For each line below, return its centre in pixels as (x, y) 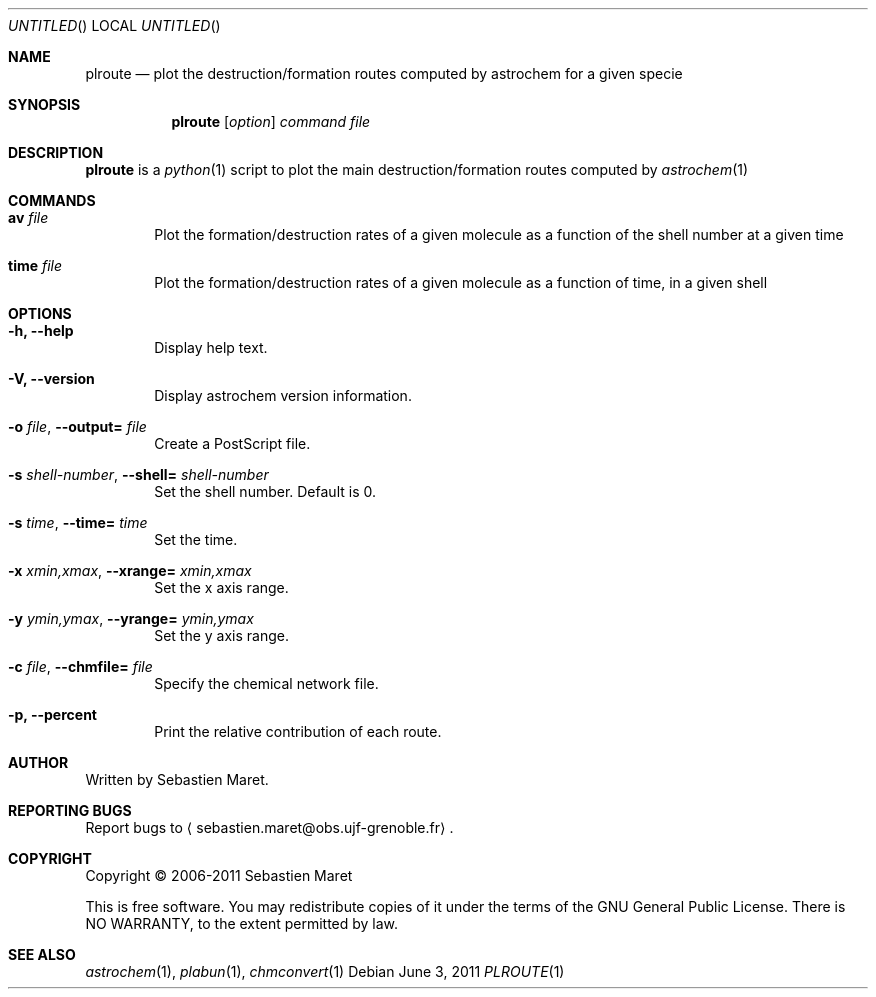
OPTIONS (40, 313)
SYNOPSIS (44, 104)
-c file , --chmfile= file (80, 666)
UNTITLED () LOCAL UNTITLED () (114, 25)
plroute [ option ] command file (271, 121)
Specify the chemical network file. (266, 683)
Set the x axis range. (221, 587)
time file (35, 265)
